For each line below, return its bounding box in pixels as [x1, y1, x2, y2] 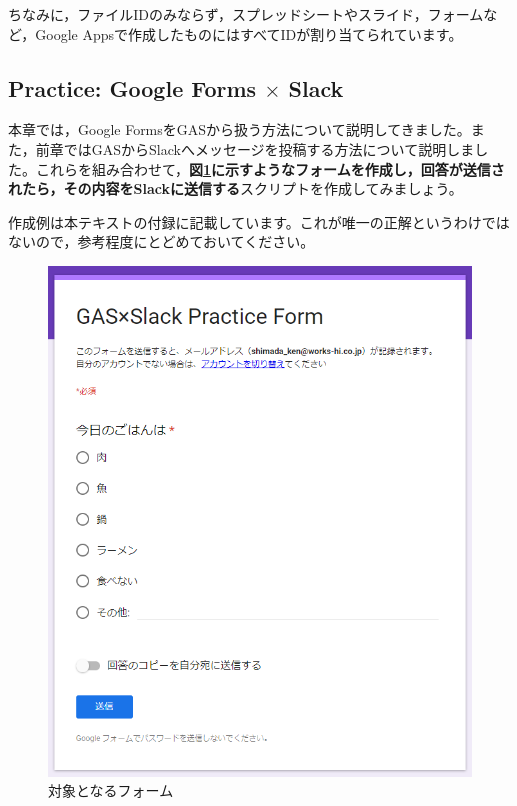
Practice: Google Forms [8, 72, 257, 103]
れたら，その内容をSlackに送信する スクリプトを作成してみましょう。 [8, 178, 463, 199]
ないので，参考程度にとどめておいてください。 [8, 231, 315, 252]
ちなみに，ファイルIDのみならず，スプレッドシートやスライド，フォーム [8, 4, 484, 24]
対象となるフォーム [48, 780, 174, 801]
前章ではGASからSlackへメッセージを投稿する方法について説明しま [35, 138, 475, 159]
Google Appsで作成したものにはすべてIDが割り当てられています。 [35, 23, 463, 44]
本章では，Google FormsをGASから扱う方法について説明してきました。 [8, 119, 471, 140]
